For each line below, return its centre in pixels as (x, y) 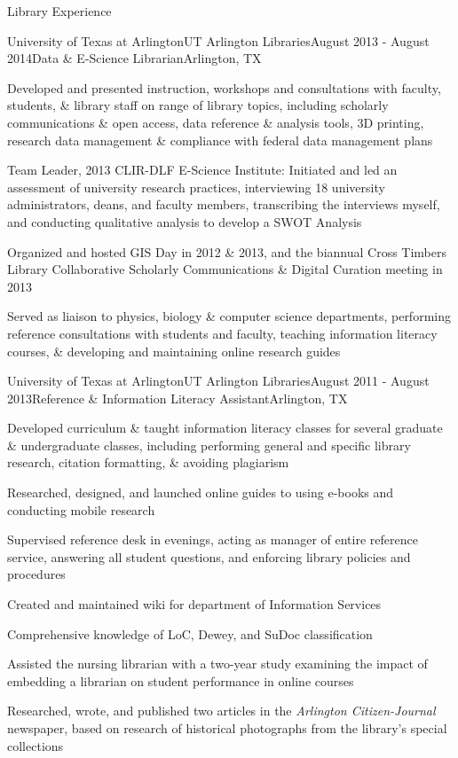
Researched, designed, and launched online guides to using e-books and (201, 492)
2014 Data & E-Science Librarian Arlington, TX (134, 58)
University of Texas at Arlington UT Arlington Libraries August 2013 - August (218, 40)
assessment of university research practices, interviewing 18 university (196, 187)
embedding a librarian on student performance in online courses (181, 680)
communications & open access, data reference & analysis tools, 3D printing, (216, 122)
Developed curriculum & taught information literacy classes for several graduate (225, 428)
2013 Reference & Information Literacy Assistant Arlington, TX (178, 398)
